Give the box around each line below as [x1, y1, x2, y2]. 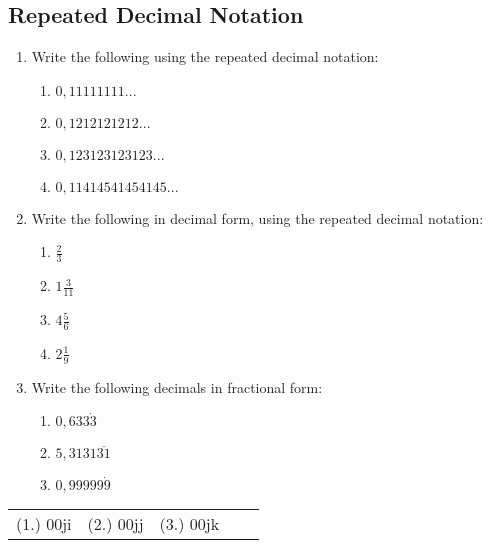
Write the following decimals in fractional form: [31, 376, 323, 397]
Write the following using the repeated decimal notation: [31, 46, 379, 67]
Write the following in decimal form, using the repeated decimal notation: [31, 207, 484, 228]
